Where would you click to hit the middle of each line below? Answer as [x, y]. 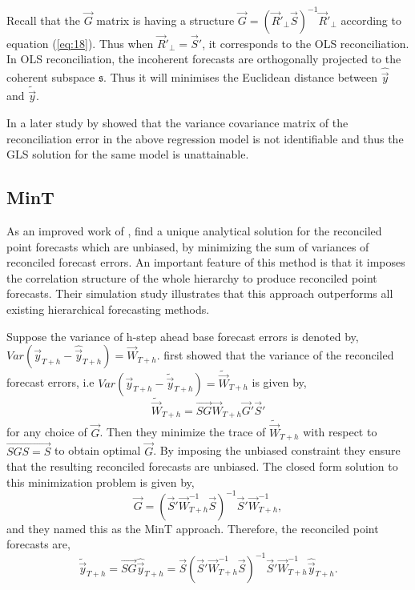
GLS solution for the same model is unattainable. [128, 154]
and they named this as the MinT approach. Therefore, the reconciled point [193, 528]
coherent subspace [51, 77]
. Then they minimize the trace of [183, 432]
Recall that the [43, 20]
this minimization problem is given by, [101, 482]
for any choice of [47, 432]
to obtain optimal [98, 450]
